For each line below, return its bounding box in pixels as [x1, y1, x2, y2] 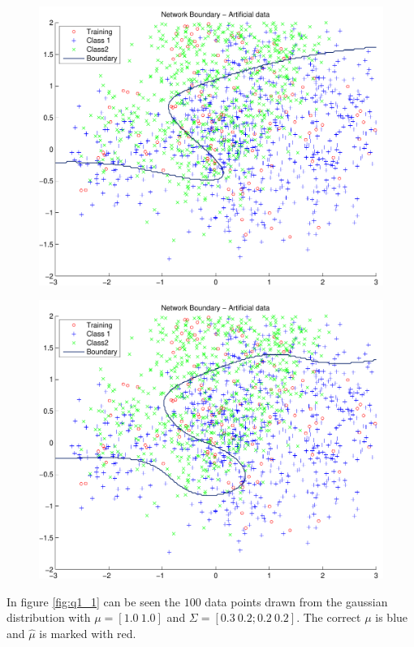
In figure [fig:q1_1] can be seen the [6, 593, 181, 610]
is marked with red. [39, 625, 136, 642]
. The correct [296, 609, 361, 626]
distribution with [6, 609, 91, 626]
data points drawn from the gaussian [205, 593, 388, 610]
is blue [375, 609, 408, 626]
